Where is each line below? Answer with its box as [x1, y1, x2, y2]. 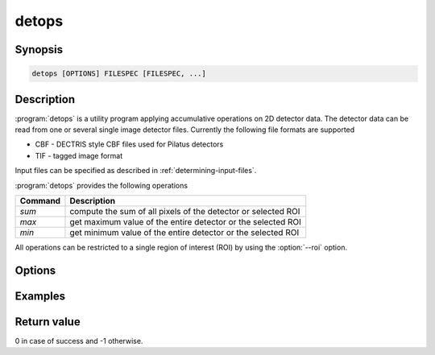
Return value [14, 315, 81, 328]
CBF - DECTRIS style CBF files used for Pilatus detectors [35, 139, 224, 149]
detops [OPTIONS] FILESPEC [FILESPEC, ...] [31, 69, 207, 78]
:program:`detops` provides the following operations [14, 180, 188, 190]
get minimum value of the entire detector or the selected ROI [69, 227, 300, 237]
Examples [14, 289, 66, 303]
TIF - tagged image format [35, 151, 123, 160]
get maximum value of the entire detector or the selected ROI [69, 217, 302, 227]
